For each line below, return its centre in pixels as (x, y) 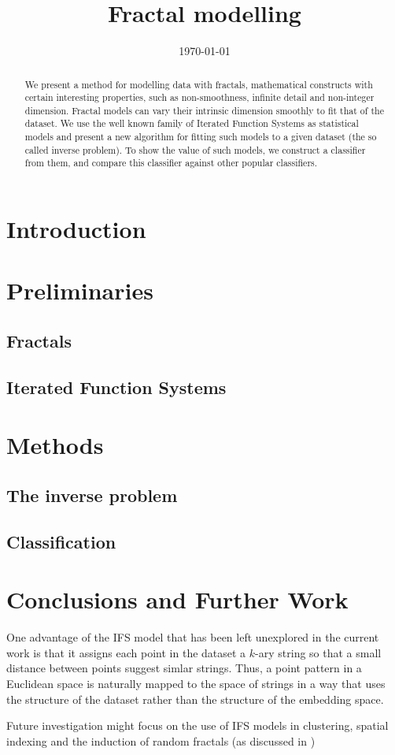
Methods (55, 445)
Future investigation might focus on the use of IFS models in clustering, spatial (197, 725)
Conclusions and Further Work (177, 599)
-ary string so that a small (318, 652)
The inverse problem (92, 495)
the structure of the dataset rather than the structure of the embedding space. (195, 699)
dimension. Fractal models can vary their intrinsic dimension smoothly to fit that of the (204, 110)
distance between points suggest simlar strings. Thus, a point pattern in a (184, 668)
